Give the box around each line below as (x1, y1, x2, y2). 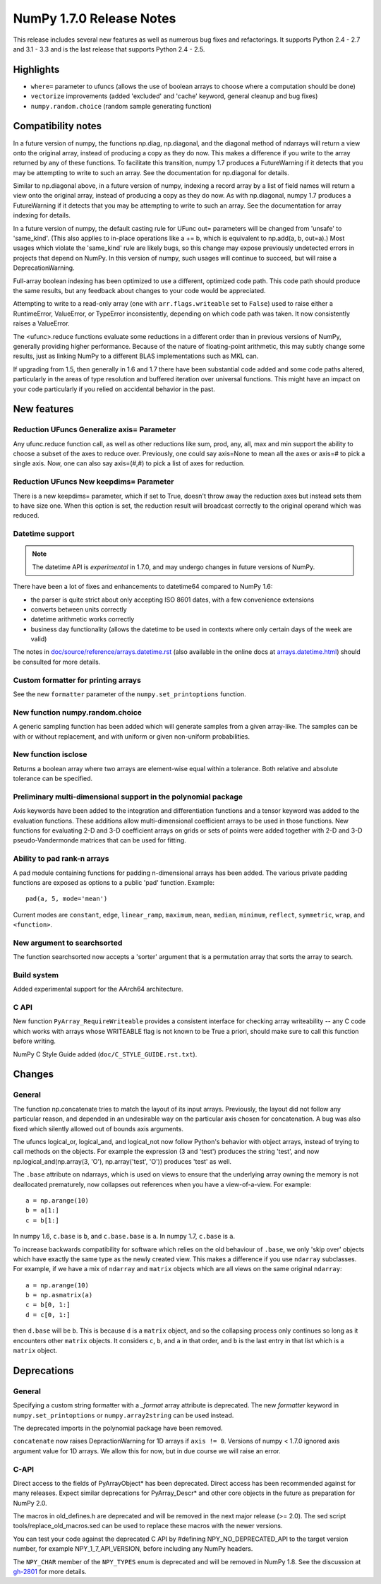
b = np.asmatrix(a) (25, 1291, 93, 1299)
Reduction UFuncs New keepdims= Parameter (13, 477, 174, 487)
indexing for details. (13, 211, 71, 220)
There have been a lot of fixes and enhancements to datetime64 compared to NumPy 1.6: (13, 583, 273, 591)
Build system (13, 970, 59, 979)
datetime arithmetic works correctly (30, 615, 135, 624)
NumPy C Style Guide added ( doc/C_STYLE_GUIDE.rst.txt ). (13, 1049, 198, 1059)
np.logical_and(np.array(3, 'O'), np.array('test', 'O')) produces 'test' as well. (13, 1157, 232, 1165)
